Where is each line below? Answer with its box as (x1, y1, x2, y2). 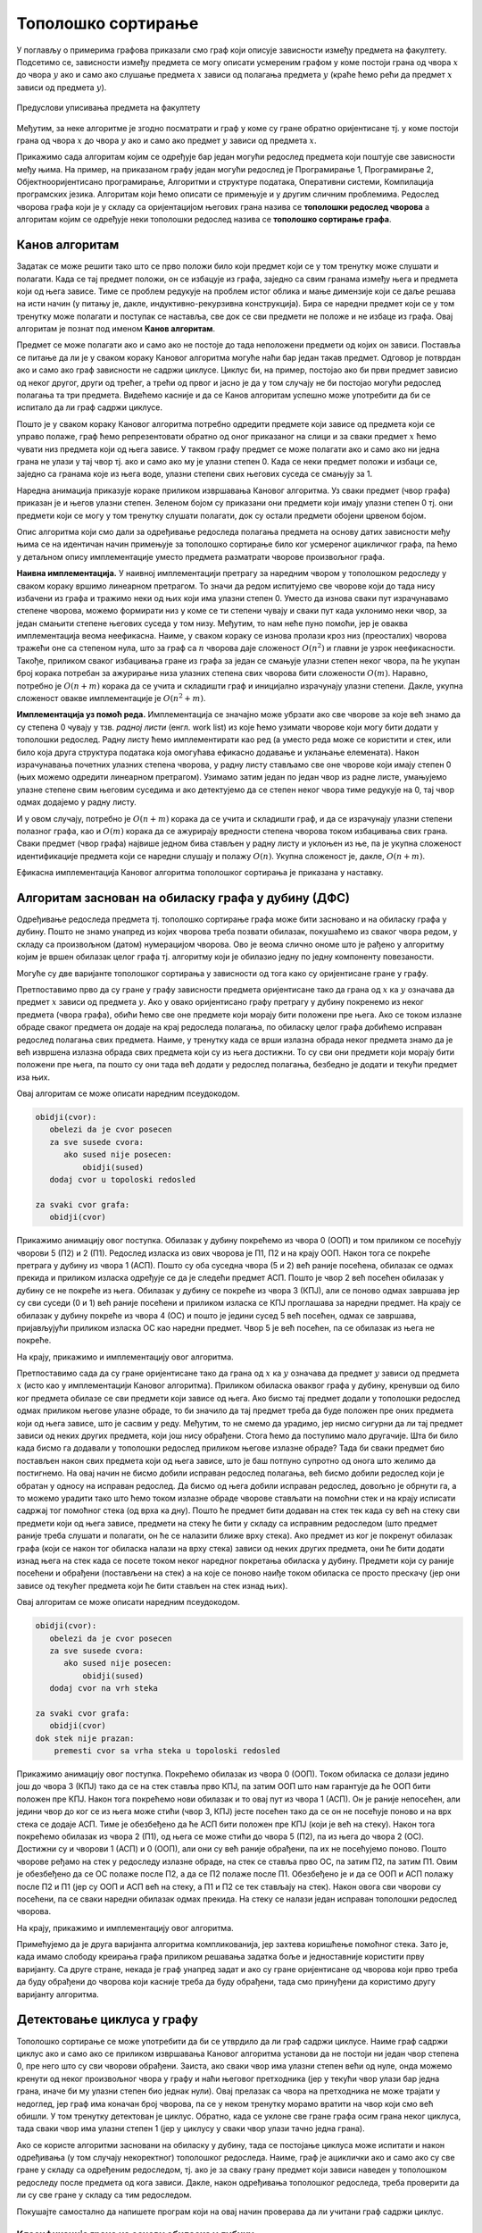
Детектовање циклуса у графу (16, 2012, 198, 2028)
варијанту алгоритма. (16, 1988, 100, 2000)
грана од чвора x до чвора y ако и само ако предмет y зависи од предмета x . (16, 135, 317, 146)
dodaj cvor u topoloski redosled (49, 1175, 196, 1185)
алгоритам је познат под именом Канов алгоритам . (16, 323, 216, 334)
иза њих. (16, 1072, 51, 1083)
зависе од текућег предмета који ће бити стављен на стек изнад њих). (16, 1580, 288, 1591)
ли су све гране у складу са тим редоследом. (16, 2189, 192, 2201)
